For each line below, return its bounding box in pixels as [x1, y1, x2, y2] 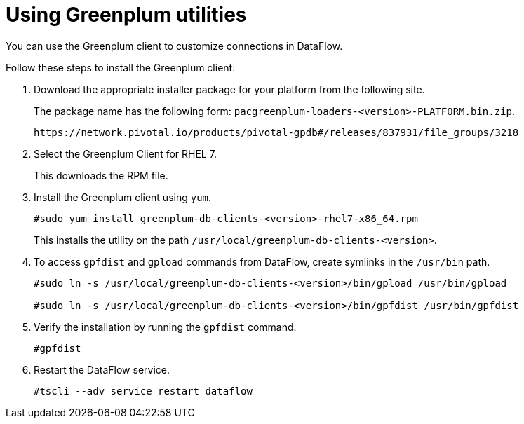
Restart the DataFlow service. [34, 363, 170, 376]
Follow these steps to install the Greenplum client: [6, 61, 236, 74]
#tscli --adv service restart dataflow [34, 385, 253, 397]
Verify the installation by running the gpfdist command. [34, 320, 297, 333]
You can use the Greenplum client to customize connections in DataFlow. [6, 39, 343, 52]
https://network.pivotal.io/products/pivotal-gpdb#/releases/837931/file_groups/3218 [34, 126, 519, 138]
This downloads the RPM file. [34, 169, 168, 182]
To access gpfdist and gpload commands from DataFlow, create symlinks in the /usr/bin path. [34, 255, 490, 268]
